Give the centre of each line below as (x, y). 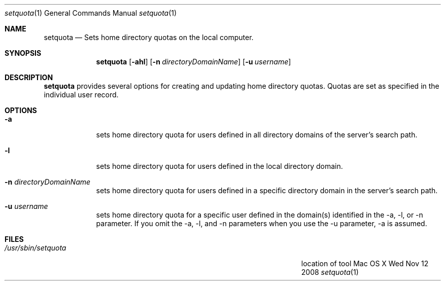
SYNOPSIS (23, 53)
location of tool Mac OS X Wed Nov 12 (365, 263)
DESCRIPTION (29, 77)
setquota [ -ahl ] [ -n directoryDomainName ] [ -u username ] (194, 62)
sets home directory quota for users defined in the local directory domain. (219, 166)
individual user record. (81, 95)
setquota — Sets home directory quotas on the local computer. (149, 37)
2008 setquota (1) (330, 272)
